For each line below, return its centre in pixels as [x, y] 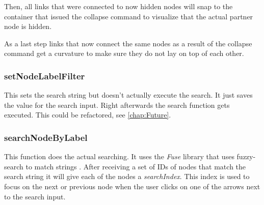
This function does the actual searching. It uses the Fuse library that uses [119, 156]
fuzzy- [246, 156]
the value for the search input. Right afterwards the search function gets [117, 105]
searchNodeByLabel [46, 137]
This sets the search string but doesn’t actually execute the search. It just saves [128, 95]
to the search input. [35, 196]
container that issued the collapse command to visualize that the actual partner [129, 16]
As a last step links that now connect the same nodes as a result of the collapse [128, 43]
